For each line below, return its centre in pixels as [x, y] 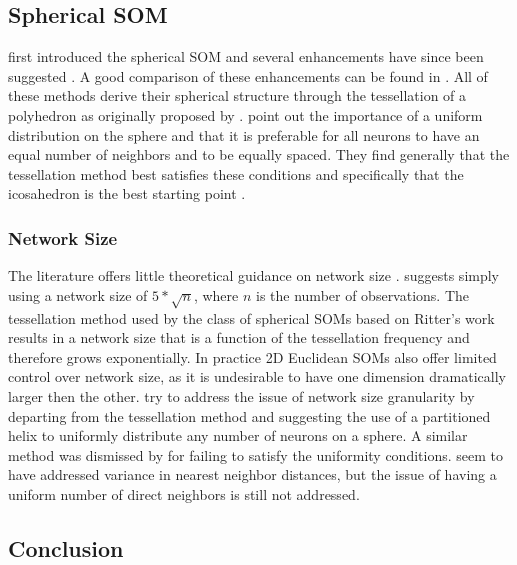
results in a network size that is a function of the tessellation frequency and [239, 337]
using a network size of [78, 294]
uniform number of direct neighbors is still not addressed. [184, 493]
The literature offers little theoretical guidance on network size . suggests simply [254, 275]
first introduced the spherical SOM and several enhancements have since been [246, 56]
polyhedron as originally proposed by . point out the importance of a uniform [245, 114]
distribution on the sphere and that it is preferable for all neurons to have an [244, 134]
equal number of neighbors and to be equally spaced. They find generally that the [259, 154]
